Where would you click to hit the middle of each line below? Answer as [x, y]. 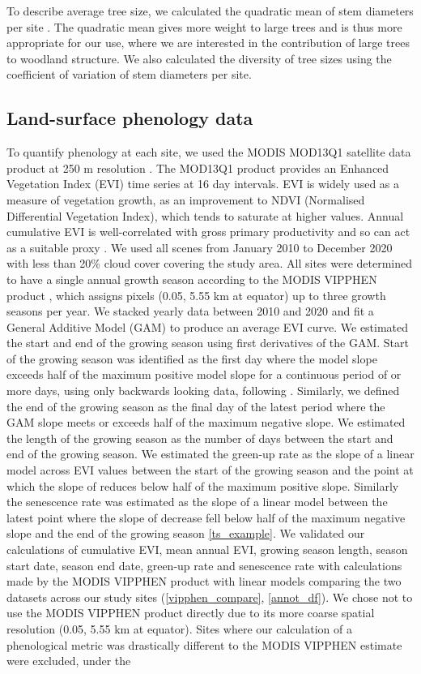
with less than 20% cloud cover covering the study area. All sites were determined [210, 263]
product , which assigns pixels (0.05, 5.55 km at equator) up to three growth [196, 295]
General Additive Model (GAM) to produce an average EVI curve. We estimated [208, 326]
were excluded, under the [69, 661]
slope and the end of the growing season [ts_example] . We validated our [186, 533]
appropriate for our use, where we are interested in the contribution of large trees [208, 43]
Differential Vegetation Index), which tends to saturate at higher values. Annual [205, 215]
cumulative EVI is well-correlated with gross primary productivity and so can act [208, 232]
